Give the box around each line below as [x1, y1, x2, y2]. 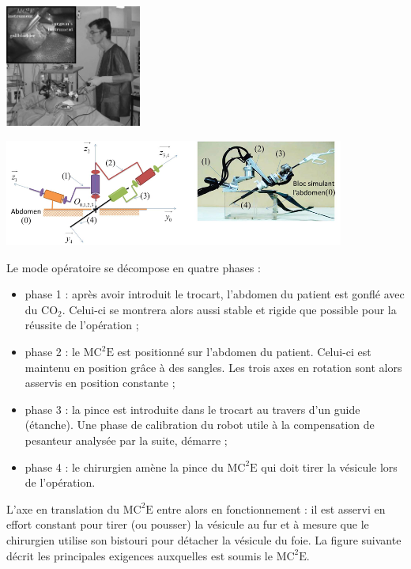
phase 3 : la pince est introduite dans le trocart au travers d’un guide [25, 400, 360, 417]
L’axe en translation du [6, 500, 120, 517]
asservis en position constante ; [25, 374, 175, 391]
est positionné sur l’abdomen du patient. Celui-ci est [117, 343, 371, 360]
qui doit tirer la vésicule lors [261, 458, 398, 475]
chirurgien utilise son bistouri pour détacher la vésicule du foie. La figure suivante [6, 531, 402, 548]
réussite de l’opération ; [25, 317, 139, 333]
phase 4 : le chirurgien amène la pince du [25, 458, 224, 475]
